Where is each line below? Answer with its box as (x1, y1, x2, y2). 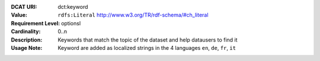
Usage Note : (11, 44, 43, 51)
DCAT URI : (11, 4, 38, 10)
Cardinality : (11, 28, 41, 35)
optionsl (61, 19, 81, 26)
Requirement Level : (11, 19, 60, 26)
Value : (11, 12, 28, 19)
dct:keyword (57, 4, 88, 10)
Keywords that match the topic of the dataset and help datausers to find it (57, 36, 238, 43)
